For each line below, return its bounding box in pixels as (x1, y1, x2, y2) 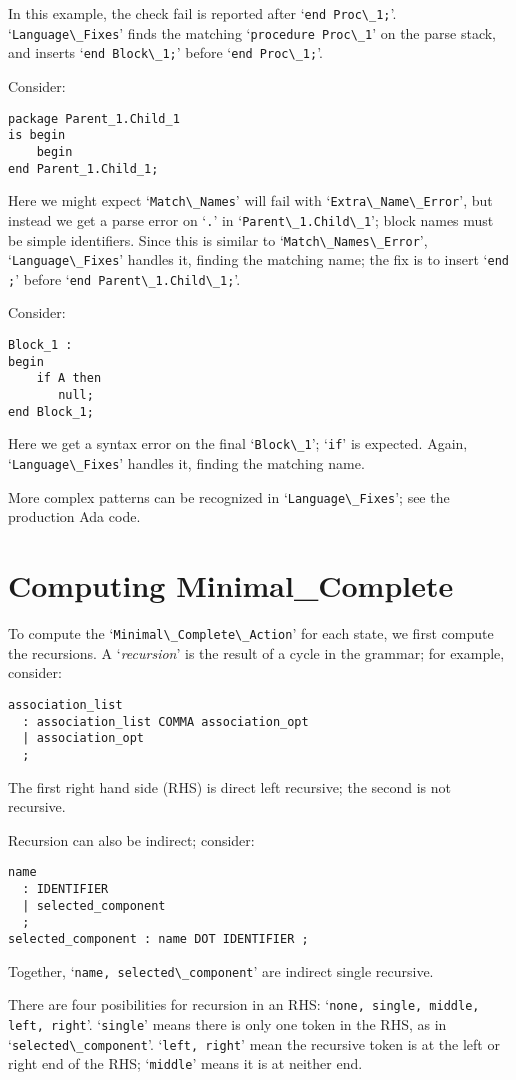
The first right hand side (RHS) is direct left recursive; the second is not (8, 776, 452, 797)
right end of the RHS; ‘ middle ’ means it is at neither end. (8, 1053, 363, 1074)
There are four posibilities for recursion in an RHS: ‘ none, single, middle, (8, 994, 480, 1015)
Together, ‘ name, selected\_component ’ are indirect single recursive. (8, 960, 434, 981)
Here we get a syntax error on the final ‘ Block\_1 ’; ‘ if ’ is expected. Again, (8, 433, 468, 454)
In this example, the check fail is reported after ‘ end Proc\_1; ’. (8, 3, 397, 23)
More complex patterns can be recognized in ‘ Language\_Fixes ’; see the (8, 486, 450, 507)
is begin (8, 128, 66, 143)
